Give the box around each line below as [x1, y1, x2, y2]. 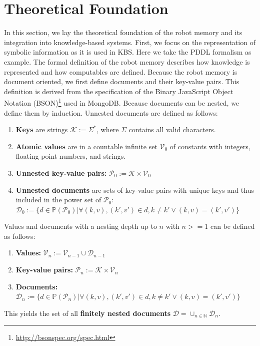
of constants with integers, [169, 141, 250, 151]
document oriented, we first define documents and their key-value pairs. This [4, 76, 239, 87]
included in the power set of [15, 194, 101, 205]
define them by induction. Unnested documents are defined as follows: [4, 107, 218, 118]
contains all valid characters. [128, 124, 216, 135]
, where [96, 124, 119, 135]
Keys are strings [15, 124, 68, 135]
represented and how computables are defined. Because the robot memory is [4, 66, 237, 77]
